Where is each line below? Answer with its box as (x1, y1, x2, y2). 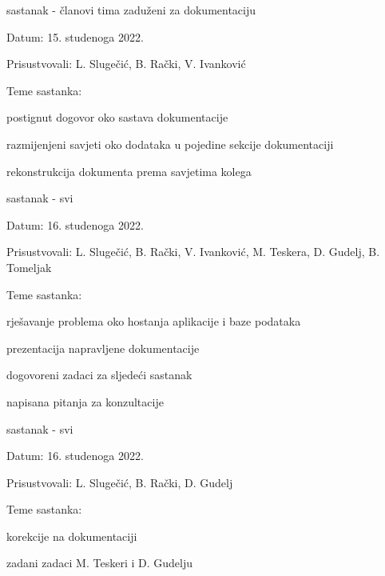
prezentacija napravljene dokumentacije (6, 339, 200, 356)
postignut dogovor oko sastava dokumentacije (6, 109, 228, 126)
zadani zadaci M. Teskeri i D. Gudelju (6, 554, 192, 571)
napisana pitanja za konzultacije (6, 393, 164, 410)
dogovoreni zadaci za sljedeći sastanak (6, 366, 192, 383)
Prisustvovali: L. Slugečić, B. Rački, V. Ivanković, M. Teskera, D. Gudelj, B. (6, 243, 380, 260)
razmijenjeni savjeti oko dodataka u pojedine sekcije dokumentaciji (6, 135, 334, 152)
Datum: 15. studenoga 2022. (6, 28, 144, 45)
